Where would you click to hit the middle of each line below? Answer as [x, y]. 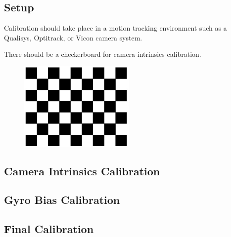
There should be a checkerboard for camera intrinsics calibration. [103, 54]
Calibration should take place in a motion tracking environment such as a [115, 28]
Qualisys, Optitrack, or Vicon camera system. [73, 37]
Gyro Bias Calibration [62, 200]
